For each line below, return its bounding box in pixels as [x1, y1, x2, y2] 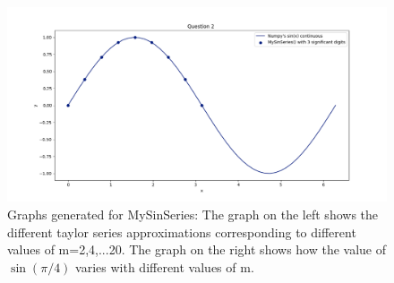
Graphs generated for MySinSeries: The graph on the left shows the [7, 204, 379, 223]
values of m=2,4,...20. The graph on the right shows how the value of [7, 240, 387, 259]
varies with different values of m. [75, 257, 254, 276]
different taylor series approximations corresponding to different [7, 222, 356, 241]
